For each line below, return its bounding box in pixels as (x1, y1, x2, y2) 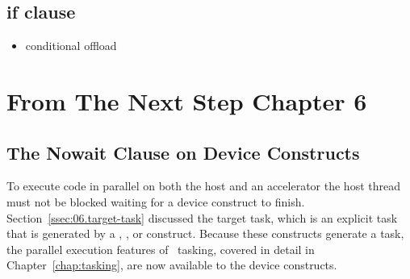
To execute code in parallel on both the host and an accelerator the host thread (6, 177, 400, 194)
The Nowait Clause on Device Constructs (6, 139, 360, 164)
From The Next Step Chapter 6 (6, 84, 367, 117)
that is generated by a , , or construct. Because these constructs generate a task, (6, 225, 404, 242)
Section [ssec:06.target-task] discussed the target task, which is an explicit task (6, 209, 398, 226)
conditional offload (25, 37, 117, 54)
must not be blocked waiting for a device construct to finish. (6, 193, 305, 210)
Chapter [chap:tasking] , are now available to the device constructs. (6, 256, 337, 273)
